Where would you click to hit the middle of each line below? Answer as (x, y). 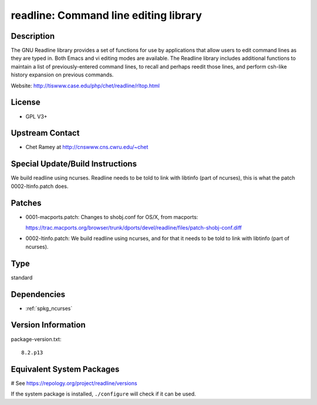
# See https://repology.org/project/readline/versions (74, 383)
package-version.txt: (36, 339)
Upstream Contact (45, 133)
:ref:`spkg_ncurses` (49, 308)
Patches (26, 203)
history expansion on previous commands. (62, 75)
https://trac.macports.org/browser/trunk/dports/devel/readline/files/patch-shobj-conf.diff (134, 228)
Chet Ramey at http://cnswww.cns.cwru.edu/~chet (87, 147)
